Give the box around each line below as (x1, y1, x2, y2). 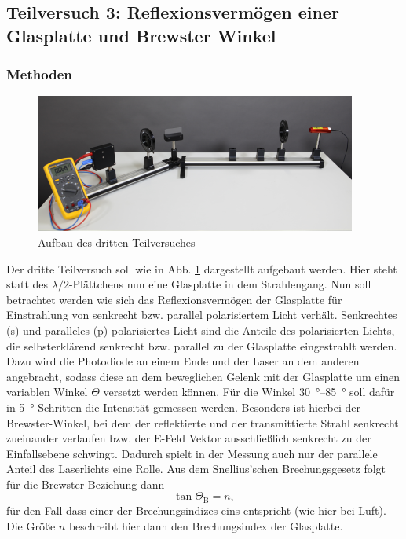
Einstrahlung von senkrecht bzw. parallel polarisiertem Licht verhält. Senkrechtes (6, 306, 397, 323)
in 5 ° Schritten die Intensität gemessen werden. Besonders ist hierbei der (6, 398, 360, 415)
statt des (6, 276, 49, 292)
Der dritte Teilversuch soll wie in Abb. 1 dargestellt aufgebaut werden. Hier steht (6, 260, 397, 277)
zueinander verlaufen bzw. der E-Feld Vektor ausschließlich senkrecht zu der (6, 430, 371, 446)
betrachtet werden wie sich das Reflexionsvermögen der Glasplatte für (6, 291, 342, 307)
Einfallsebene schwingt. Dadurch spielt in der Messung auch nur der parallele (6, 445, 378, 461)
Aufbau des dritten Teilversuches (38, 233, 196, 250)
